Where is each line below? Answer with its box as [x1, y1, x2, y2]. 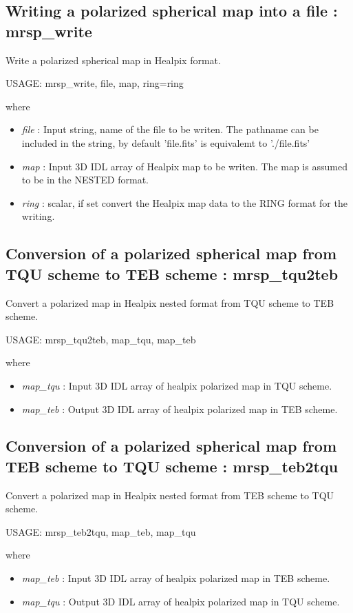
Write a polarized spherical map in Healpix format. [6, 52, 221, 67]
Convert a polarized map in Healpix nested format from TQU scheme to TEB [6, 295, 334, 310]
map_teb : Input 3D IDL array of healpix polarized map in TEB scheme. [21, 571, 330, 585]
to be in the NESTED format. [21, 172, 149, 187]
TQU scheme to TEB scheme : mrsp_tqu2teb [6, 263, 339, 284]
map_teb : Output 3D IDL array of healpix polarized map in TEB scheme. [21, 401, 338, 416]
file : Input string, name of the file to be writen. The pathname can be [21, 122, 319, 137]
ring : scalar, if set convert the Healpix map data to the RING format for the [21, 195, 347, 210]
